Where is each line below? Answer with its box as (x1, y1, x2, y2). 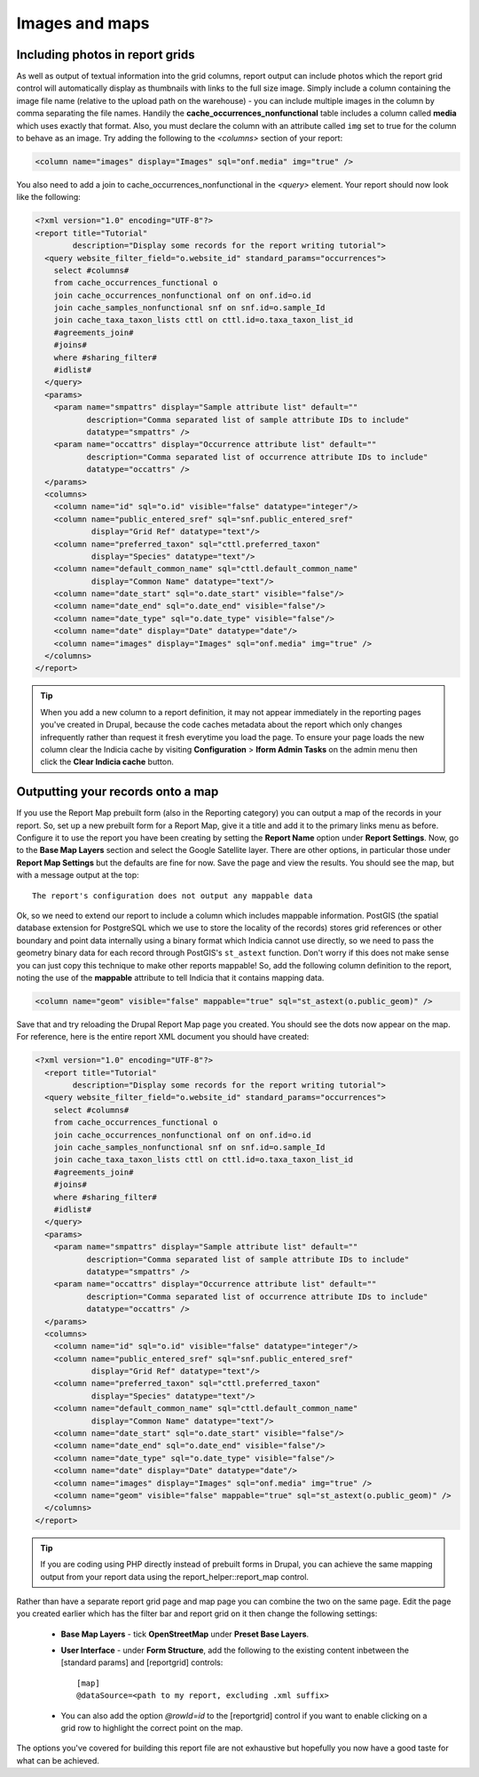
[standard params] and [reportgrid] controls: (60, 1657, 224, 1668)
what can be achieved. (16, 1755, 99, 1765)
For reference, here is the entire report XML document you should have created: (16, 1032, 310, 1042)
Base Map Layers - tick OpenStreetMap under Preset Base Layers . (60, 1629, 310, 1639)
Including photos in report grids (16, 47, 195, 62)
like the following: (16, 192, 82, 203)
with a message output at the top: (16, 870, 139, 881)
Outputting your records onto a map (16, 785, 219, 800)
